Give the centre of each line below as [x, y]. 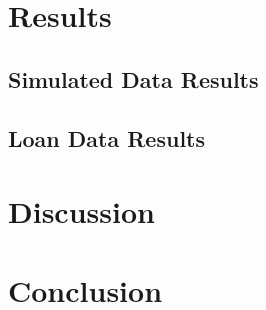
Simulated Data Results [133, 78]
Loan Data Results [107, 137]
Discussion [81, 211]
